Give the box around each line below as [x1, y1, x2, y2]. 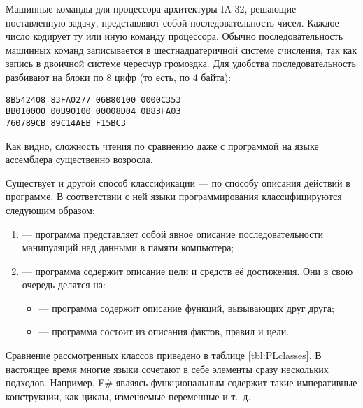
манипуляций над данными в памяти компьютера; [22, 240, 234, 255]
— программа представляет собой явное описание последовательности [22, 226, 323, 241]
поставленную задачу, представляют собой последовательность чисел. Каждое [6, 15, 339, 29]
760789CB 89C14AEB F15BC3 [6, 118, 126, 128]
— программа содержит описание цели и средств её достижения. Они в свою [22, 263, 353, 278]
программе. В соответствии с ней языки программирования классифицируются [6, 189, 342, 204]
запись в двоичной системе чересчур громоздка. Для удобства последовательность [6, 56, 356, 71]
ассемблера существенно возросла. [6, 152, 153, 167]
